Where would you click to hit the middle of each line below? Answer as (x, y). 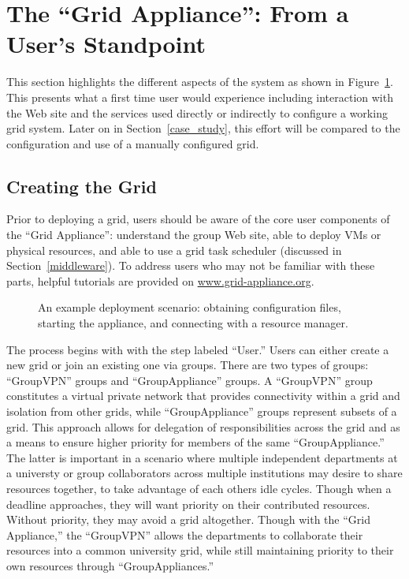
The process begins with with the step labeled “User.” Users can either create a (198, 349)
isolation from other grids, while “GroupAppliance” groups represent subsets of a (202, 411)
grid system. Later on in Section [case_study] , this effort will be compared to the (203, 128)
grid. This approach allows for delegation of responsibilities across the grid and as (203, 426)
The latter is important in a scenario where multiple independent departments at (202, 457)
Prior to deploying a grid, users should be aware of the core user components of (198, 219)
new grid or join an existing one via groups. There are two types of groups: (188, 365)
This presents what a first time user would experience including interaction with (200, 97)
